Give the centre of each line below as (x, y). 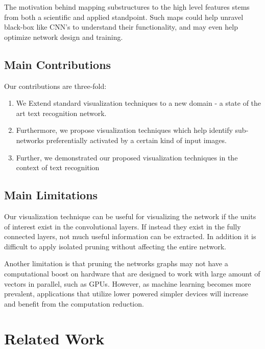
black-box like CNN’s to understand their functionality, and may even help (121, 27)
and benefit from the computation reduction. (74, 303)
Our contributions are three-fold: (55, 86)
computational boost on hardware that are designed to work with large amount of (132, 273)
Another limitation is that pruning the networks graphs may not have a (116, 263)
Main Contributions (58, 64)
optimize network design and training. (64, 37)
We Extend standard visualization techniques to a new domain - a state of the (139, 103)
